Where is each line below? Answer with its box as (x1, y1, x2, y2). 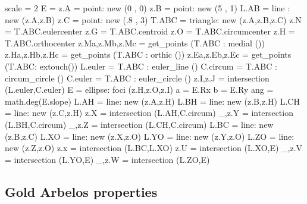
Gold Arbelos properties (5, 182, 158, 200)
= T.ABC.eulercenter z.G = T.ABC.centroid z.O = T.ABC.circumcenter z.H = (5, 25, 295, 37)
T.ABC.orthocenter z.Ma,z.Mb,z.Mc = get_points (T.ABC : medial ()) (5, 36, 265, 49)
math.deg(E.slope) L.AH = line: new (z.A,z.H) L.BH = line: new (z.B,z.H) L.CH (5, 95, 300, 107)
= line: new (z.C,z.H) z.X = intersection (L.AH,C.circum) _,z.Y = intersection (5, 106, 293, 119)
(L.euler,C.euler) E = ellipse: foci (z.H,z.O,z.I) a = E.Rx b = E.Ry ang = (5, 83, 274, 96)
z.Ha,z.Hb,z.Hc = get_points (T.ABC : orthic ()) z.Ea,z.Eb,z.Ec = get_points (5, 48, 292, 61)
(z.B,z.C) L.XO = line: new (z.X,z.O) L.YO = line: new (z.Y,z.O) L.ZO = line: (5, 130, 295, 142)
